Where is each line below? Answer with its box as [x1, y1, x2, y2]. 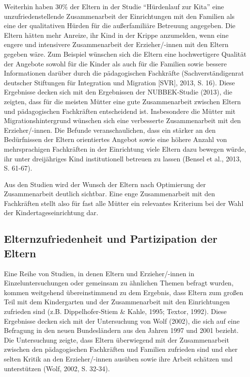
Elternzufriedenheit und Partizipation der [4, 231, 218, 246]
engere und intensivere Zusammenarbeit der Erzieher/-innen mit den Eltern [4, 39, 229, 49]
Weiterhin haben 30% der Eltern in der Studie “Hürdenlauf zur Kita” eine [4, 1, 224, 11]
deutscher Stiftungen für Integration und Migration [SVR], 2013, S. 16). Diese [4, 77, 235, 87]
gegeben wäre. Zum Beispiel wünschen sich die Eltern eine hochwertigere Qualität [4, 48, 247, 59]
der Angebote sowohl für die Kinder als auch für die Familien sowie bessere [4, 58, 227, 68]
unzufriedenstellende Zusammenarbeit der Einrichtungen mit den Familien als [4, 11, 235, 21]
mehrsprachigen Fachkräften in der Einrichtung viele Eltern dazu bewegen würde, [4, 143, 246, 154]
